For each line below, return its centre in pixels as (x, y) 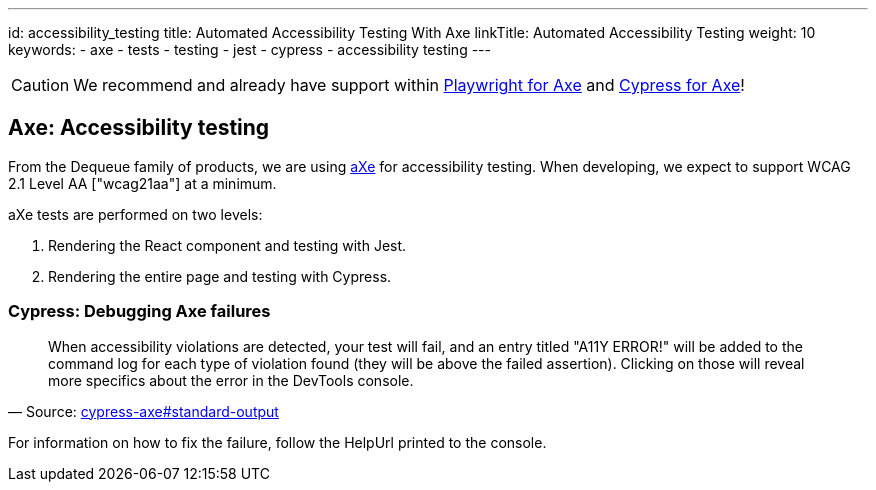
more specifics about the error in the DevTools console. (231, 380)
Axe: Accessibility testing (139, 128)
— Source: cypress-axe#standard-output (143, 411)
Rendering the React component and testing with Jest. (227, 245)
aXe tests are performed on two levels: (135, 214)
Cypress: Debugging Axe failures (139, 311)
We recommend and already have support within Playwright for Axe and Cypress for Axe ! (409, 85)
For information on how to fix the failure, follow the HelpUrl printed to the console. (277, 442)
